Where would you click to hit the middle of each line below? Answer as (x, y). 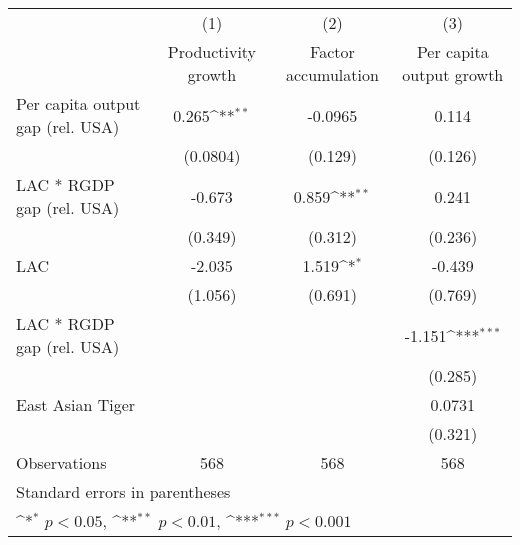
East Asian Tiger (76, 404)
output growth (453, 74)
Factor (332, 51)
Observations (61, 462)
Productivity (212, 51)
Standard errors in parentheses (123, 491)
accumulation (332, 74)
